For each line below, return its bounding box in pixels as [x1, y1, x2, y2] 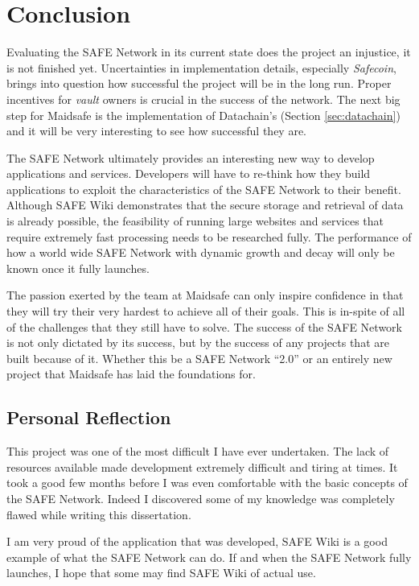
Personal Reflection [6, 405, 171, 430]
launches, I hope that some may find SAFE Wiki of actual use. [6, 564, 316, 581]
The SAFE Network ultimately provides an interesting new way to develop [6, 149, 375, 166]
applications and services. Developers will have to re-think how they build [6, 165, 371, 182]
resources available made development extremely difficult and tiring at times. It [6, 458, 398, 475]
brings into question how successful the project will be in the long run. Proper [6, 75, 392, 92]
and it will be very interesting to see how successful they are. [6, 122, 307, 139]
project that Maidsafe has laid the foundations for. [6, 365, 256, 382]
